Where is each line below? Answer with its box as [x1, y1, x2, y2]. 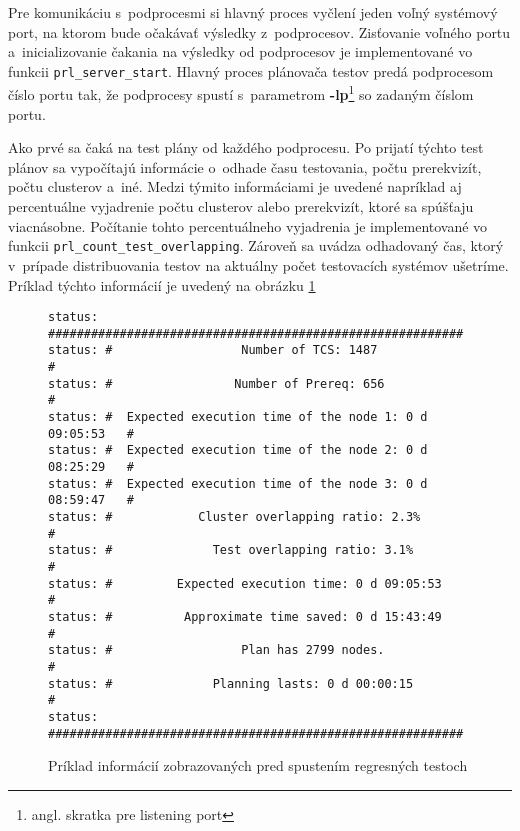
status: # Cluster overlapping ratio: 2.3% [48, 509, 421, 524]
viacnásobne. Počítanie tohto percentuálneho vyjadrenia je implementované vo [8, 215, 488, 236]
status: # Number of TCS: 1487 [48, 343, 378, 358]
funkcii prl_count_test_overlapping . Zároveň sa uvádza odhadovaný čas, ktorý [8, 235, 504, 256]
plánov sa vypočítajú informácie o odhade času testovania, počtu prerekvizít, [8, 156, 482, 177]
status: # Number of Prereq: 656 [48, 376, 385, 391]
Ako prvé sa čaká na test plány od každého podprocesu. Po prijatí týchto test [8, 137, 484, 158]
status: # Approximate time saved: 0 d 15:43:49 [48, 609, 442, 624]
